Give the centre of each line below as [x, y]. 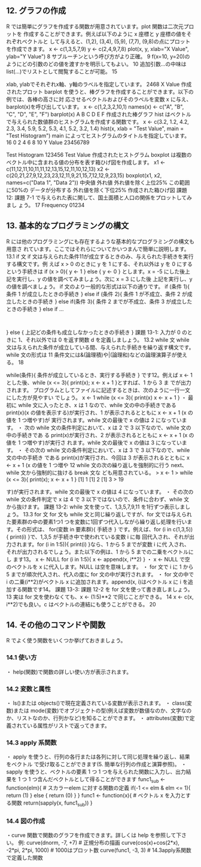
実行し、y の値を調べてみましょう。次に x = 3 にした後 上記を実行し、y [104, 279]
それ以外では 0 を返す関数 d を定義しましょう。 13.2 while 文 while [107, 340]
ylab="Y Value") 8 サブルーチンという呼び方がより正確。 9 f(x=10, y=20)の [98, 56]
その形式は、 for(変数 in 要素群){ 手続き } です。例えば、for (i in [94, 529]
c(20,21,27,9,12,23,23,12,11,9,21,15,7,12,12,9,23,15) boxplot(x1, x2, [84, 175]
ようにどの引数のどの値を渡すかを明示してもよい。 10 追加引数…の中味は [96, 64]
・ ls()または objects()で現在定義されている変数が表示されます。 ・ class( [97, 703]
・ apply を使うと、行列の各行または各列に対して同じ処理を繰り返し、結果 [98, 757]
